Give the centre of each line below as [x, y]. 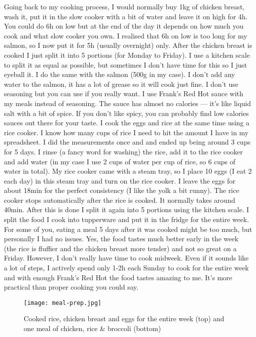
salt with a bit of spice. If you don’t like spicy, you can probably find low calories [127, 113]
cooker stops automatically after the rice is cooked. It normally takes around [120, 200]
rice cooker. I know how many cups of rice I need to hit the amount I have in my [126, 132]
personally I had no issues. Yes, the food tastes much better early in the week [121, 239]
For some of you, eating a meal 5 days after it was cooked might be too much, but [128, 229]
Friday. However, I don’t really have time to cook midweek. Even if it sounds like [127, 258]
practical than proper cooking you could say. [71, 287]
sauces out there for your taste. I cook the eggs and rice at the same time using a [127, 123]
